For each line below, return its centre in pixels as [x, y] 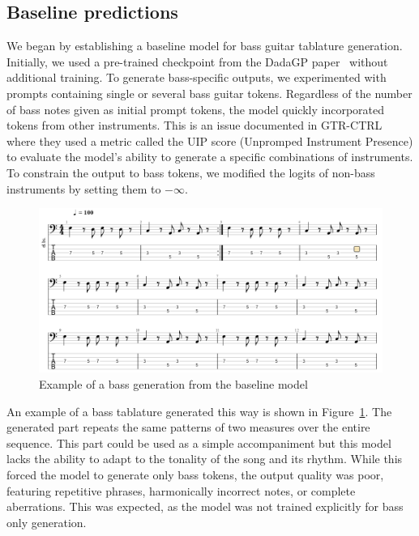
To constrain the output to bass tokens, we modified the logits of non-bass [191, 172]
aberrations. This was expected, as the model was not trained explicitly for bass [205, 506]
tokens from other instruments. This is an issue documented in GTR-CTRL [195, 125]
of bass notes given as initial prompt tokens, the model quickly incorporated [196, 109]
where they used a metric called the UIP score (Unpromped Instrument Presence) [210, 140]
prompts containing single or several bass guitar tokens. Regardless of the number [209, 93]
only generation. [47, 522]
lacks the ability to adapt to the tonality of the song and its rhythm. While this [205, 459]
